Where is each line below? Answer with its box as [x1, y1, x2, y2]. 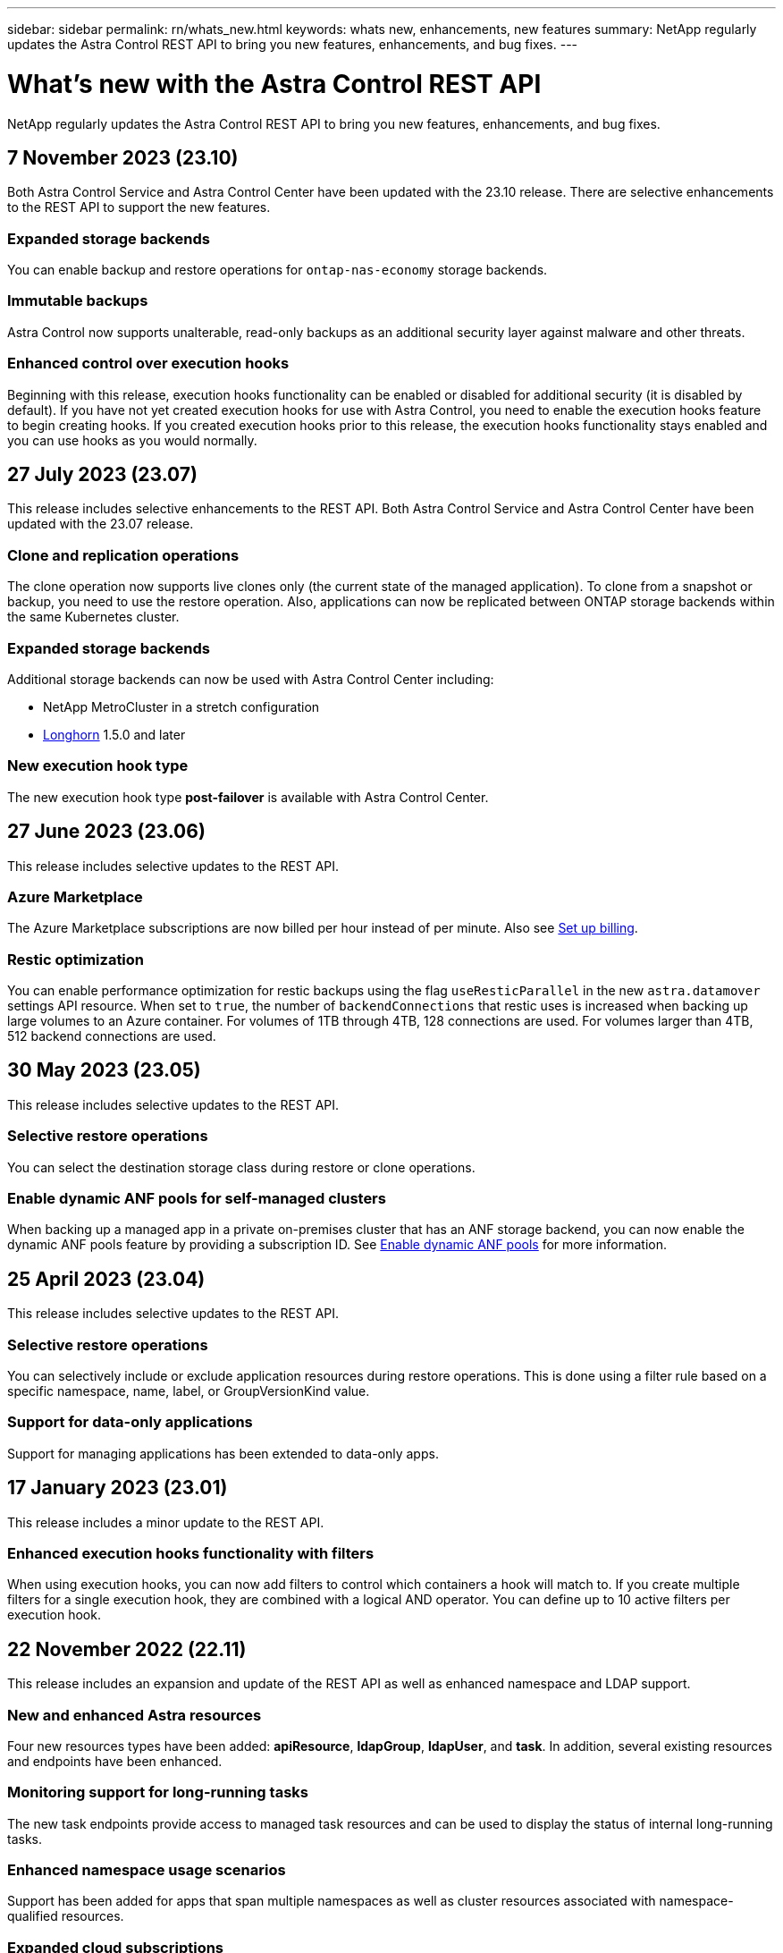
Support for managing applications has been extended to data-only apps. [7, 1445, 439, 1461]
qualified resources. [7, 1908, 124, 1924]
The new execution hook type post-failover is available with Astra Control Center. [7, 789, 489, 805]
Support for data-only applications [7, 1413, 253, 1432]
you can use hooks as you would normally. [7, 432, 257, 448]
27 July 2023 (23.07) [7, 463, 198, 486]
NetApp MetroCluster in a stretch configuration [43, 698, 320, 714]
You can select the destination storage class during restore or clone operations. [7, 1159, 476, 1175]
